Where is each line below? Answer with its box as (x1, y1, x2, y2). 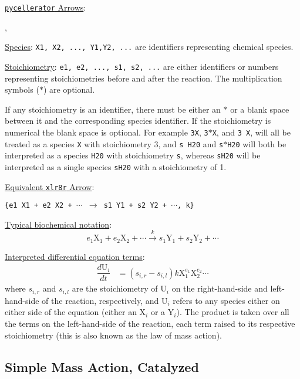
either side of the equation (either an (5, 306, 137, 318)
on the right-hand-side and (171, 282, 268, 295)
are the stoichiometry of (72, 282, 158, 295)
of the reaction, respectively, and (42, 294, 159, 306)
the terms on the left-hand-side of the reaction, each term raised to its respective (5, 317, 295, 330)
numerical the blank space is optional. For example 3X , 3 (5, 126, 208, 138)
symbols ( (5, 83, 39, 96)
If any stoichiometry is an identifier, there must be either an (5, 103, 221, 115)
